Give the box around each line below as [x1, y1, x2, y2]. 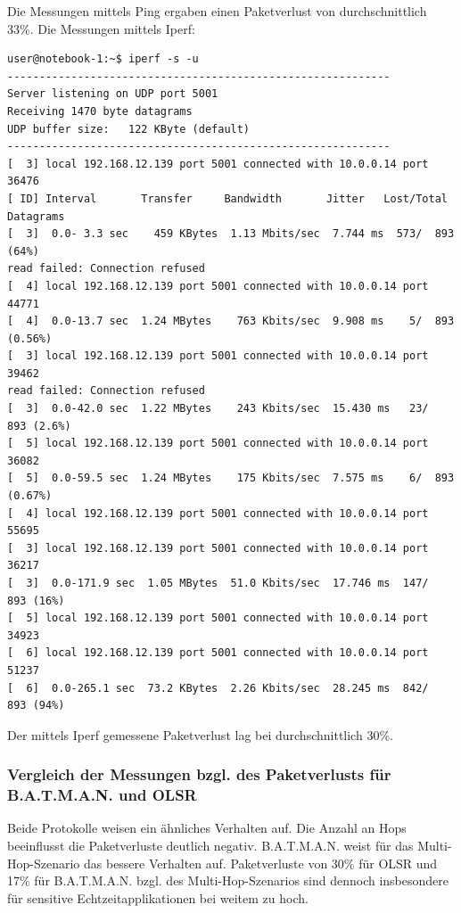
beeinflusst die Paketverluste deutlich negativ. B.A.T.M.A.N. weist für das [7, 836, 414, 855]
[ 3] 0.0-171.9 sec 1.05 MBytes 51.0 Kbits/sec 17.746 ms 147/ [7, 577, 429, 589]
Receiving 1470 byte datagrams [7, 104, 193, 118]
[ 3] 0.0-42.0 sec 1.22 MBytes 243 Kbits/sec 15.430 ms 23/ [7, 402, 429, 415]
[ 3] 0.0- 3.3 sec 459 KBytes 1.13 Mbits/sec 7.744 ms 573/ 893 [7, 227, 455, 241]
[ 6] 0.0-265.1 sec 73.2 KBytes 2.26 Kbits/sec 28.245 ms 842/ [7, 681, 429, 695]
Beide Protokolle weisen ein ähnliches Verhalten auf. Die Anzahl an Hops [7, 818, 407, 837]
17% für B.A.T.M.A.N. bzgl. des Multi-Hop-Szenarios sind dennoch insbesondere [7, 871, 449, 890]
